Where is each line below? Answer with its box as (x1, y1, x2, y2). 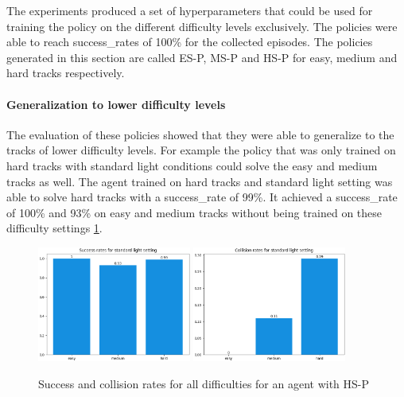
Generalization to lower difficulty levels (6, 95, 226, 112)
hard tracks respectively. (6, 64, 125, 81)
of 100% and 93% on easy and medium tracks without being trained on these (6, 204, 383, 220)
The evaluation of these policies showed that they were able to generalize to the (6, 126, 394, 142)
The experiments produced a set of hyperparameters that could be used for (6, 2, 373, 18)
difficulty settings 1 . (6, 220, 103, 236)
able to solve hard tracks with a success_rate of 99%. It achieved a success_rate (6, 189, 398, 205)
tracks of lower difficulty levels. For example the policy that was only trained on (6, 142, 396, 158)
